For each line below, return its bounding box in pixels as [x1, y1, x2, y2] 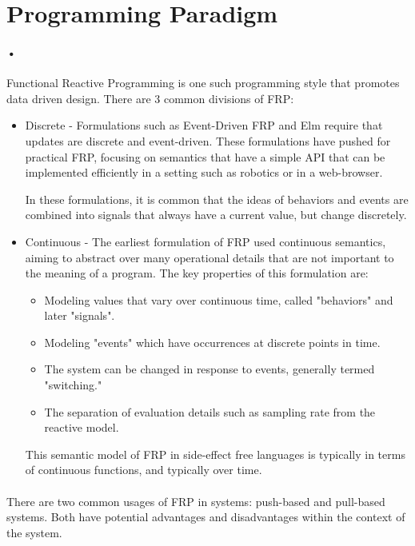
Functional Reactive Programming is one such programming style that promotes [6, 74, 400, 91]
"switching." [44, 377, 102, 393]
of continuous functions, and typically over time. [25, 461, 262, 478]
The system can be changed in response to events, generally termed [44, 361, 375, 377]
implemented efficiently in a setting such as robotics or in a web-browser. [25, 164, 383, 181]
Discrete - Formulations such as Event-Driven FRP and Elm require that [25, 117, 383, 134]
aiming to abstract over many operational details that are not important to [25, 249, 394, 265]
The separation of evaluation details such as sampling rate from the [44, 403, 376, 420]
